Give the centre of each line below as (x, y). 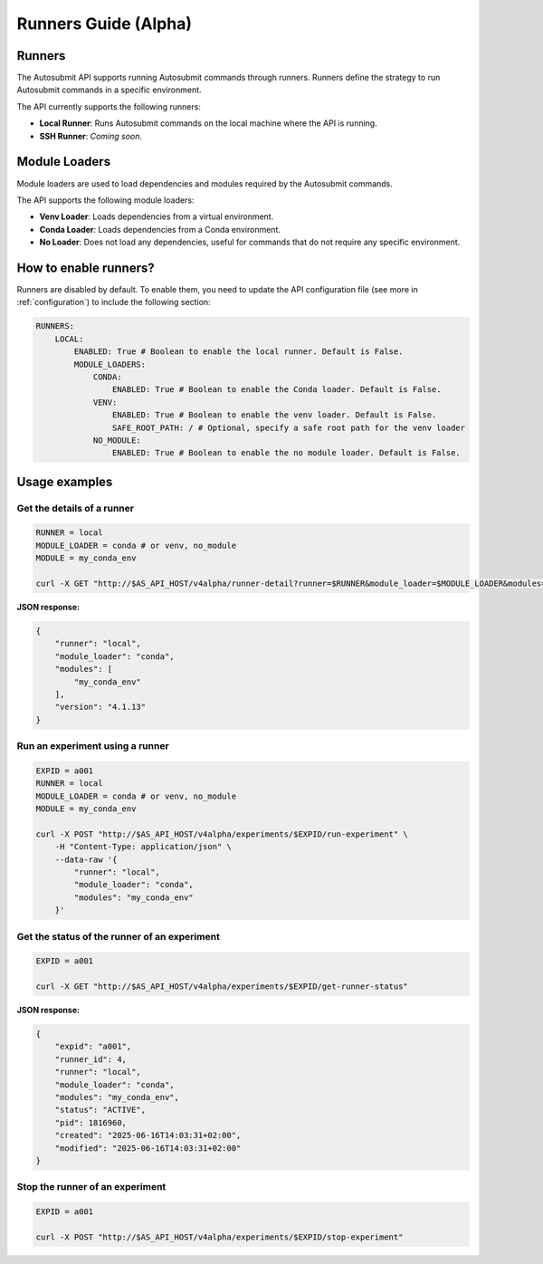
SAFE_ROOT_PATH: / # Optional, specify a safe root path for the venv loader (289, 427)
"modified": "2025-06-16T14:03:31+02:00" (148, 1148)
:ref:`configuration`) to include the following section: (114, 302)
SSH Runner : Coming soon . (91, 136)
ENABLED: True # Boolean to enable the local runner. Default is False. (238, 352)
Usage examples (65, 481)
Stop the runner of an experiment (91, 1187)
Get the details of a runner (76, 508)
